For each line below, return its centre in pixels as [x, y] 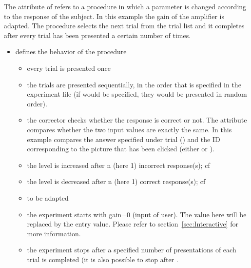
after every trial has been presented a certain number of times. [97, 35]
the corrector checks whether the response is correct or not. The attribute [137, 120]
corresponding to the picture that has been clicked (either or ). [121, 149]
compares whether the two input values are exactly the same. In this [129, 129]
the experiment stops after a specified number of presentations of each [132, 250]
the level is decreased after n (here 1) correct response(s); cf [116, 181]
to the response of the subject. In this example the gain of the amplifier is [114, 16]
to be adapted [48, 197]
